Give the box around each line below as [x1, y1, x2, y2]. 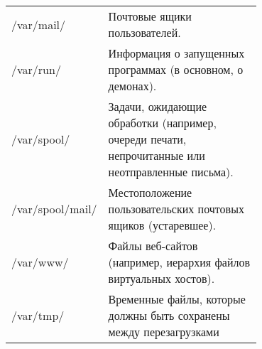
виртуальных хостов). [108, 270, 215, 286]
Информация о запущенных [108, 45, 245, 61]
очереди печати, [108, 131, 187, 147]
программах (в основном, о [108, 61, 244, 77]
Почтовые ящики [108, 8, 192, 24]
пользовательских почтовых [108, 200, 244, 217]
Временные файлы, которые [108, 291, 246, 307]
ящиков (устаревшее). [108, 217, 217, 233]
